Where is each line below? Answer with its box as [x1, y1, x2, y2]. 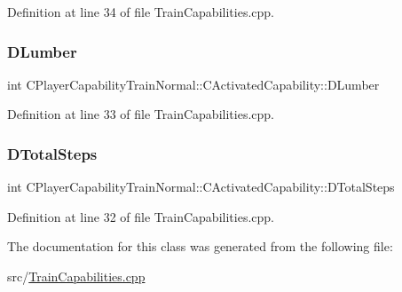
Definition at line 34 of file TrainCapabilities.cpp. [7, 3, 274, 20]
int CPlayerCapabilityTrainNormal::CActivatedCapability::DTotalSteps [7, 178, 395, 196]
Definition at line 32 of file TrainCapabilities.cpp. [7, 207, 274, 225]
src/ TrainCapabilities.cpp [7, 267, 146, 285]
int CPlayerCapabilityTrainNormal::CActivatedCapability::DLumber [7, 75, 380, 93]
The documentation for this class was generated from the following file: [7, 237, 393, 256]
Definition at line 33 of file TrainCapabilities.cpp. [7, 105, 274, 123]
